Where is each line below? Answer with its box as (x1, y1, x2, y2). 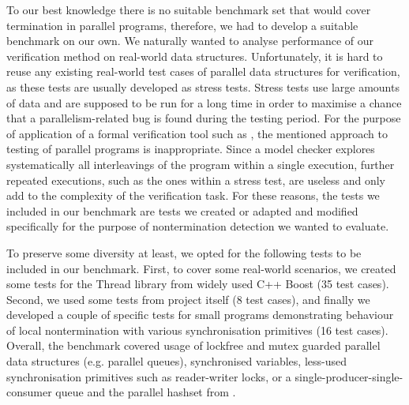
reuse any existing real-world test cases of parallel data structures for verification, (6, 63, 400, 80)
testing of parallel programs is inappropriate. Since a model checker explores (6, 141, 375, 157)
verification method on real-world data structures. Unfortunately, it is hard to (6, 47, 383, 64)
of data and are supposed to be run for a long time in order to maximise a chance (6, 94, 402, 111)
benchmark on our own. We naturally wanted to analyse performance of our (6, 32, 374, 49)
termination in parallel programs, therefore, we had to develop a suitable (6, 17, 358, 33)
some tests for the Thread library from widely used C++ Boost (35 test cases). (6, 276, 389, 292)
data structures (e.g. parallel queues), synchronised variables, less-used (6, 353, 347, 369)
